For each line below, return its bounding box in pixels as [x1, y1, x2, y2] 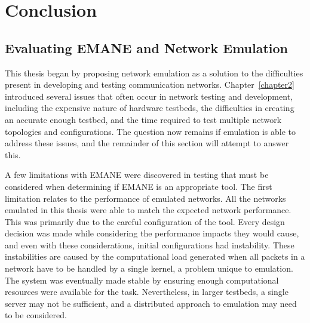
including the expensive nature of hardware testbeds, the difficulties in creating [5, 101, 294, 114]
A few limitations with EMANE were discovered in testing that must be [5, 168, 269, 181]
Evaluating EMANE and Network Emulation [5, 38, 288, 57]
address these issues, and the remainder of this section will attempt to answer [5, 137, 289, 149]
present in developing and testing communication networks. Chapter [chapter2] [5, 78, 294, 91]
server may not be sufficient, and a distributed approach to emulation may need [5, 297, 297, 309]
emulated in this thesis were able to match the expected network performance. [5, 204, 291, 216]
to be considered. [5, 309, 67, 321]
